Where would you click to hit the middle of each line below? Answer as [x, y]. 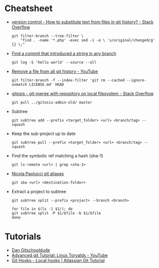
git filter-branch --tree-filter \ [48, 36]
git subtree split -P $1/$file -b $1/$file [56, 213]
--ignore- [136, 80]
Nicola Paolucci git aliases [38, 173]
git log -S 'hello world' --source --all [54, 62]
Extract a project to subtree [39, 191]
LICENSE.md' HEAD [47, 84]
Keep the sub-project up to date [43, 134]
